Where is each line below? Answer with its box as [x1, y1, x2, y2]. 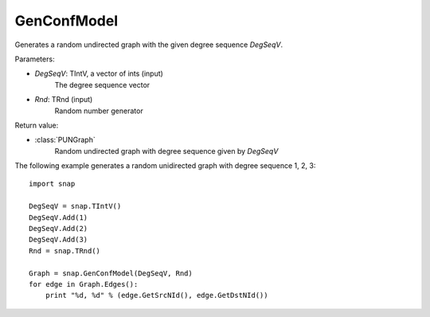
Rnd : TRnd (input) [34, 95, 93, 104]
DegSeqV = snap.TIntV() [29, 202, 122, 211]
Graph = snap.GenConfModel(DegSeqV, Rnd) [29, 268, 193, 278]
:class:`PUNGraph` [34, 135, 96, 145]
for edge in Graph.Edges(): [29, 280, 139, 288]
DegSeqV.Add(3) [29, 235, 88, 245]
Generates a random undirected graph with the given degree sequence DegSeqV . [14, 40, 283, 49]
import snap [29, 179, 76, 189]
